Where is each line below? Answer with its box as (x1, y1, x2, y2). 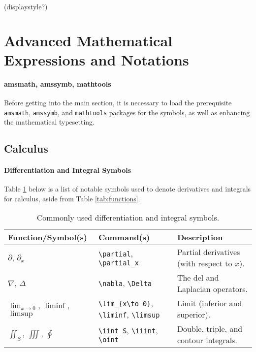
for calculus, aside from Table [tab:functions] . (4, 193, 140, 203)
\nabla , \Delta (98, 277, 152, 289)
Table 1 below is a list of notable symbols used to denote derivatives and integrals (4, 184, 251, 194)
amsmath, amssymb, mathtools (4, 78, 111, 89)
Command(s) (98, 231, 150, 243)
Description (177, 231, 223, 243)
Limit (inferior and (177, 297, 242, 309)
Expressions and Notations (4, 49, 189, 69)
